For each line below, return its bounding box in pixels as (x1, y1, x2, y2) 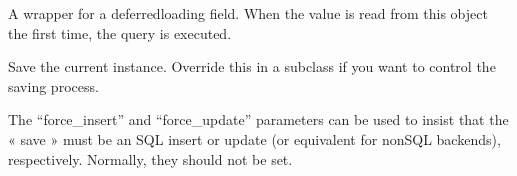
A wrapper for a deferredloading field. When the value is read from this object (8, 3, 488, 23)
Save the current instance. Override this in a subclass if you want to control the (8, 56, 496, 77)
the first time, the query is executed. (8, 22, 232, 43)
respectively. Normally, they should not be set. (8, 148, 293, 169)
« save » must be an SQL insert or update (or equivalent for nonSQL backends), (8, 128, 501, 149)
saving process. (8, 75, 99, 96)
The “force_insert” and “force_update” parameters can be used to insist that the (8, 109, 509, 130)
